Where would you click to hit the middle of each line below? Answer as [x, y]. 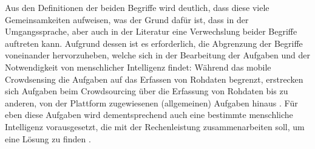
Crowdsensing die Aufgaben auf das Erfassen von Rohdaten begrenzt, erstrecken [154, 79]
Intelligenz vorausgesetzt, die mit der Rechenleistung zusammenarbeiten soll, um [155, 126]
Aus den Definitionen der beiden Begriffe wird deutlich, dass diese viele [137, 7]
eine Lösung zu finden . [48, 138]
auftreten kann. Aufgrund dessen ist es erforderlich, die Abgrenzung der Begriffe [154, 43]
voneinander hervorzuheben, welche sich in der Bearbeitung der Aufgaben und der [158, 55]
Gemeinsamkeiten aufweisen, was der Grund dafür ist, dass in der [127, 19]
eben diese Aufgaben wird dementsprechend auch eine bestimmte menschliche [149, 115]
